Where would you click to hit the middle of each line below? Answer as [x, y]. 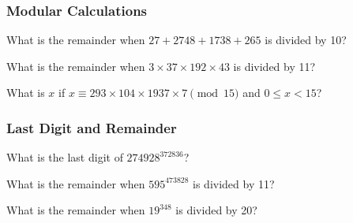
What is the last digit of [65, 157]
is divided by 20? [216, 210]
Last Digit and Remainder [92, 127]
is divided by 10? [306, 40]
